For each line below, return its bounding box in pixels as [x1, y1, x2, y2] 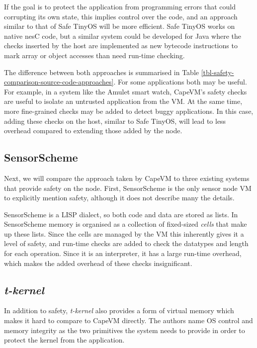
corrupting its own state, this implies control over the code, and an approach [4, 11, 238, 21]
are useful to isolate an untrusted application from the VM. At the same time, [4, 96, 243, 106]
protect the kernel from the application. [4, 335, 125, 345]
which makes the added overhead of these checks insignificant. [4, 258, 192, 268]
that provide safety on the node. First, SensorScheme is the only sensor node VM [4, 182, 252, 193]
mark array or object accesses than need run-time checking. [4, 50, 185, 60]
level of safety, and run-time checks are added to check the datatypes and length [4, 238, 249, 249]
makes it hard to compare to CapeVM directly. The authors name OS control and [4, 315, 253, 326]
